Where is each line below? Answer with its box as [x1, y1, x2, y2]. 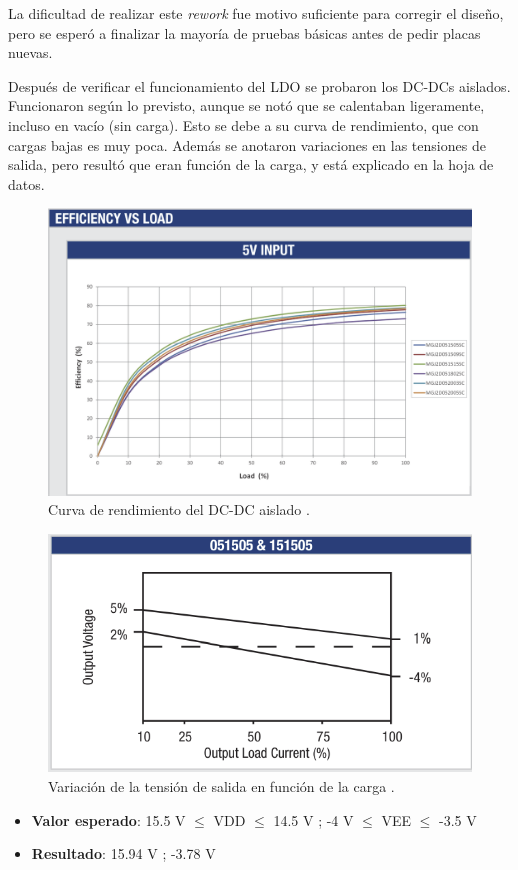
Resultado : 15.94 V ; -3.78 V [31, 843, 216, 864]
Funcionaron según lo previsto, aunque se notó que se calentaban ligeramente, [8, 95, 485, 116]
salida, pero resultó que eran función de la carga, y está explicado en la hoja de [8, 154, 494, 175]
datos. [8, 173, 45, 194]
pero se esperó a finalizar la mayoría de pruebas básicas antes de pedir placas [8, 22, 481, 43]
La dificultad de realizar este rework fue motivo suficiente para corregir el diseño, [8, 3, 504, 23]
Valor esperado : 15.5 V [31, 809, 186, 830]
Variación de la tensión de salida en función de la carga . [48, 776, 395, 797]
